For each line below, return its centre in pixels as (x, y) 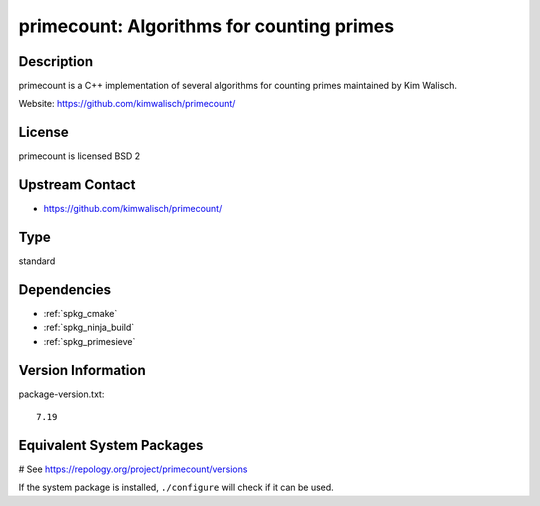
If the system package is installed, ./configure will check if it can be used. (176, 487)
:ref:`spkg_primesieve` (89, 341)
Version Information (82, 370)
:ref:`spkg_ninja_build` (89, 327)
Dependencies (65, 289)
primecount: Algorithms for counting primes (206, 26)
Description (56, 61)
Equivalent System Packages (111, 445)
